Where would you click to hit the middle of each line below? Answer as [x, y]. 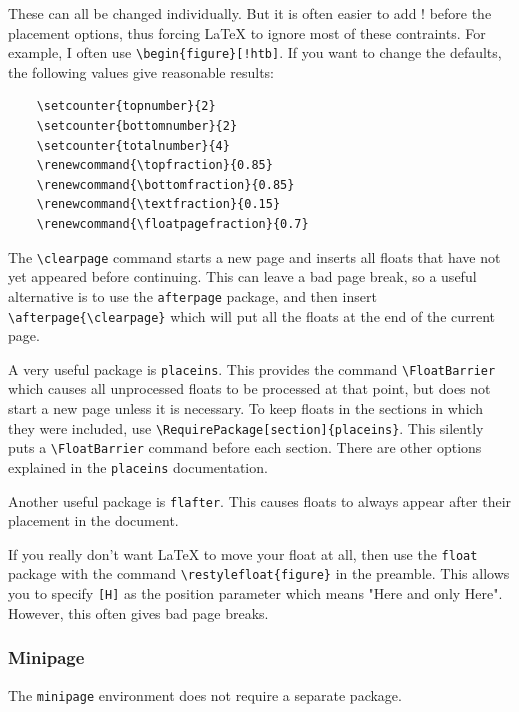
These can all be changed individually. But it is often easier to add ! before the [250, 13]
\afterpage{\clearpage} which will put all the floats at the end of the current [252, 315]
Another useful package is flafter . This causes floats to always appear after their [260, 500]
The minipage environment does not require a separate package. [205, 694]
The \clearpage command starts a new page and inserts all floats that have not [254, 256]
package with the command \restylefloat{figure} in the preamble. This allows [259, 573]
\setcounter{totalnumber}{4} [133, 145]
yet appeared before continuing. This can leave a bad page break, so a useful [242, 276]
